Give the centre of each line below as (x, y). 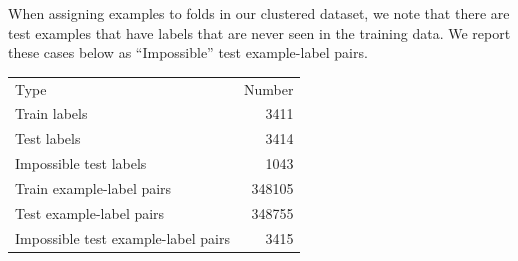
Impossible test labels (81, 163)
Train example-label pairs (93, 187)
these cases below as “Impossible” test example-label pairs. (188, 52)
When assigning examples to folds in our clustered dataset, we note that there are (259, 13)
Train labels (51, 113)
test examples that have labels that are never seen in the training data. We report (259, 32)
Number (269, 88)
